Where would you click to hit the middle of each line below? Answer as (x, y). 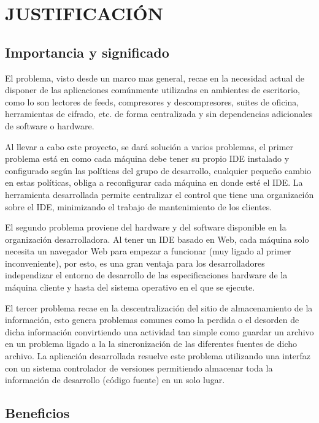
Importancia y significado (87, 52)
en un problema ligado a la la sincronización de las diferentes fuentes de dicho (151, 344)
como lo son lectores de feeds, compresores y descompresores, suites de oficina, (152, 101)
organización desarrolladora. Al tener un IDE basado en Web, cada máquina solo (157, 239)
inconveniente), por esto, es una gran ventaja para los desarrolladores (135, 263)
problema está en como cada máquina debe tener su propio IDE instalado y (147, 158)
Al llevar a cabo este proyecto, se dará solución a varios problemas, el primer (149, 146)
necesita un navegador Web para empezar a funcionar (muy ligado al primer (148, 251)
